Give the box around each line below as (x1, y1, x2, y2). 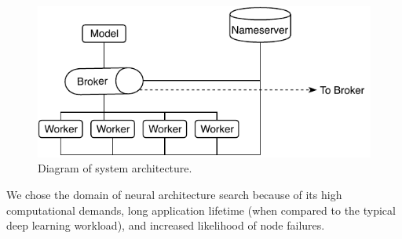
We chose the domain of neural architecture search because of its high (6, 186, 342, 202)
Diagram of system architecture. (38, 160, 192, 176)
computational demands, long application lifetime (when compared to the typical (6, 201, 396, 218)
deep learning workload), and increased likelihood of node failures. (6, 217, 325, 234)
